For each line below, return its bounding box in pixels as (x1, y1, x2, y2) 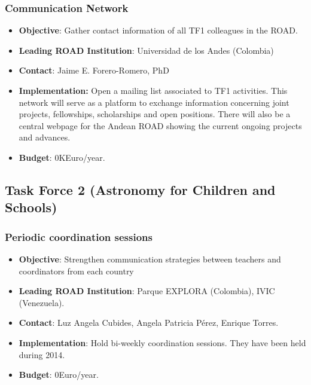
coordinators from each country (19, 264, 134, 277)
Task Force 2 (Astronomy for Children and (5, 180, 276, 198)
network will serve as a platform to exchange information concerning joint (19, 96, 289, 108)
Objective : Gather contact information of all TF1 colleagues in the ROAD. (19, 24, 298, 36)
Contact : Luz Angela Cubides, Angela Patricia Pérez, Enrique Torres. (19, 316, 279, 329)
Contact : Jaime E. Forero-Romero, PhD (19, 64, 169, 77)
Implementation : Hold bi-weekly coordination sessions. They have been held (19, 336, 306, 349)
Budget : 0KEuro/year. (19, 151, 105, 163)
